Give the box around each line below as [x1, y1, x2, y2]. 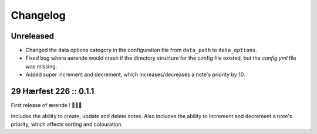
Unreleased [11, 31, 55, 41]
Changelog [11, 9, 66, 22]
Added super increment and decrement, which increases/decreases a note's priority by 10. [25, 71, 245, 78]
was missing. [25, 63, 58, 70]
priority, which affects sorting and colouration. [11, 121, 123, 128]
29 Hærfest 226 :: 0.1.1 [11, 87, 95, 97]
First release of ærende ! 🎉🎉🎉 [11, 102, 82, 109]
